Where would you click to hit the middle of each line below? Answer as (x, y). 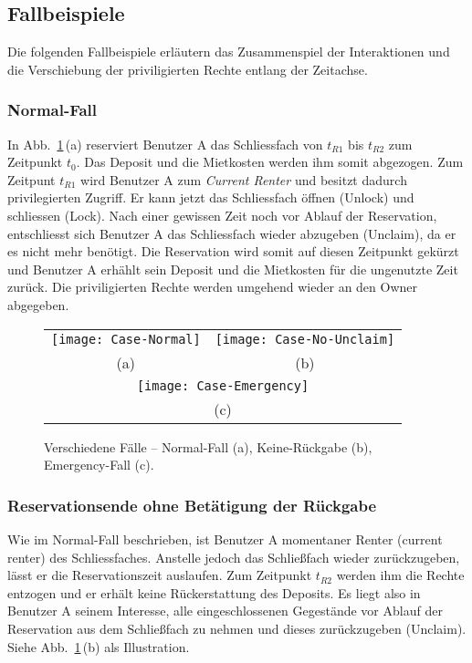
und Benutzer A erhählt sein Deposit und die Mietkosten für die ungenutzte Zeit (233, 269)
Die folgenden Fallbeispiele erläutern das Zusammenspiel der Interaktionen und (229, 52)
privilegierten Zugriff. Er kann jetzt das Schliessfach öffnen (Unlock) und (211, 197)
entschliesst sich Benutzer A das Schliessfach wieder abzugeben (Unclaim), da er (232, 233)
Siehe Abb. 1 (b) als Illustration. (99, 646)
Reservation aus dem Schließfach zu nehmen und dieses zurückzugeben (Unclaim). (237, 628)
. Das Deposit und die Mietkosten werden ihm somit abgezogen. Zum (270, 162)
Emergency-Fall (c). (99, 465)
